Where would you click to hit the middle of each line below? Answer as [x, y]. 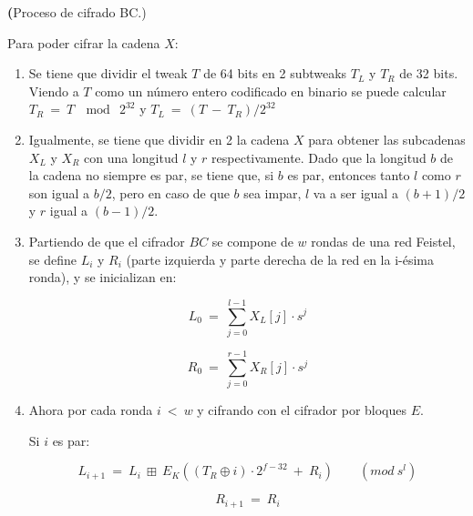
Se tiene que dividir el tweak [108, 73]
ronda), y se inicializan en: [103, 277]
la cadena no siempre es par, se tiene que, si [151, 175]
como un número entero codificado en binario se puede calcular [271, 91]
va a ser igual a [355, 192]
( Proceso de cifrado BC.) [77, 12]
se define [52, 259]
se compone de [252, 241]
